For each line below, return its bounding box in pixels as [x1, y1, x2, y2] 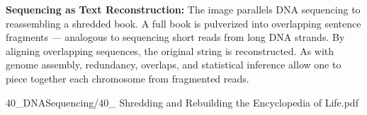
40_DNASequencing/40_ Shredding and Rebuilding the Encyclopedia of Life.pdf [6, 95, 358, 109]
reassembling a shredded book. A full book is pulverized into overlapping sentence [6, 16, 361, 30]
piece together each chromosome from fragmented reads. [6, 71, 249, 85]
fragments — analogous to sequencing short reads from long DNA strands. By [6, 30, 345, 44]
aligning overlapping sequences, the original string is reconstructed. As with [6, 43, 334, 58]
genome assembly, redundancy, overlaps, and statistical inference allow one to [6, 57, 341, 72]
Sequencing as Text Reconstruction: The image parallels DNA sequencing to [6, 2, 361, 16]
